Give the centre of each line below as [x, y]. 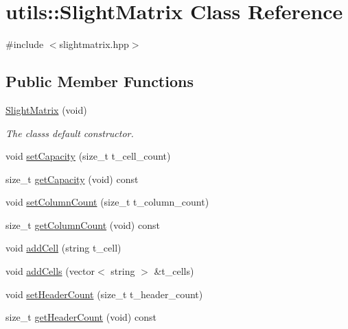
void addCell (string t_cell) [63, 248]
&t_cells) [174, 271]
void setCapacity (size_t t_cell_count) [88, 156]
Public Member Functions [100, 81]
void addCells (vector [50, 271]
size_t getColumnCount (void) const [83, 224]
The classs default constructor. [70, 133]
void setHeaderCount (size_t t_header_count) [104, 294]
